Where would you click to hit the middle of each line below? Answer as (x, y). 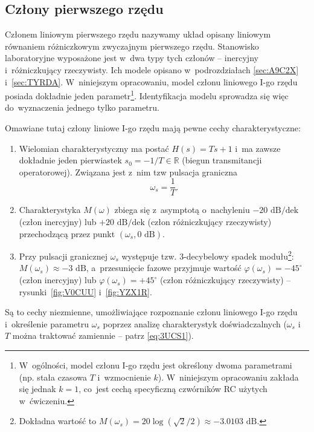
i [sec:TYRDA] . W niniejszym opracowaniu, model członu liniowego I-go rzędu (151, 81)
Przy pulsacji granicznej (63, 256)
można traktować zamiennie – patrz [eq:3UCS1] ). (103, 335)
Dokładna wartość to (58, 421)
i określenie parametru (47, 323)
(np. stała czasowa (53, 377)
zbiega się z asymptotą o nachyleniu (182, 210)
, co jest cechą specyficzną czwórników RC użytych (173, 389)
